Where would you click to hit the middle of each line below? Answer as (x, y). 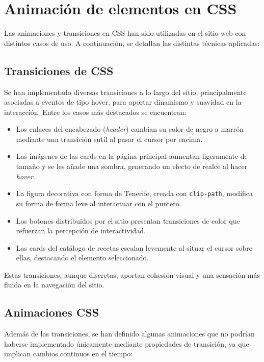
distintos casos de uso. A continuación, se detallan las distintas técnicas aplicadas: (132, 43)
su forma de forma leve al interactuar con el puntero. (99, 203)
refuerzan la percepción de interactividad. (81, 231)
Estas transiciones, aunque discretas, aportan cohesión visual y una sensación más (132, 274)
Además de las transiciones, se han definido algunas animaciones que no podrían (129, 334)
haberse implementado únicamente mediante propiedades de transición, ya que (127, 343)
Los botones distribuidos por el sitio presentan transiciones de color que (128, 220)
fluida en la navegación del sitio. (54, 285)
